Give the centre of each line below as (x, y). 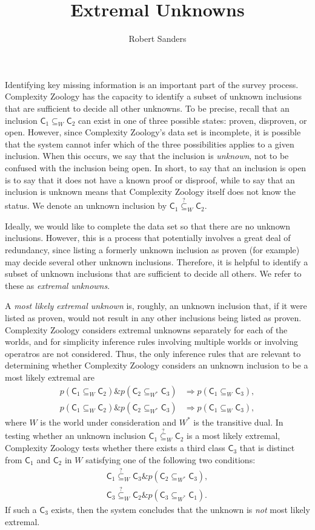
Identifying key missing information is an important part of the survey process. (152, 84)
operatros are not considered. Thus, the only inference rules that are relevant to (153, 353)
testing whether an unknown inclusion (75, 436)
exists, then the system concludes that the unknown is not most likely (181, 509)
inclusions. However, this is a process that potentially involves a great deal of (148, 238)
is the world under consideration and (108, 422)
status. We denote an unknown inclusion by (86, 206)
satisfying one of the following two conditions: (171, 459)
